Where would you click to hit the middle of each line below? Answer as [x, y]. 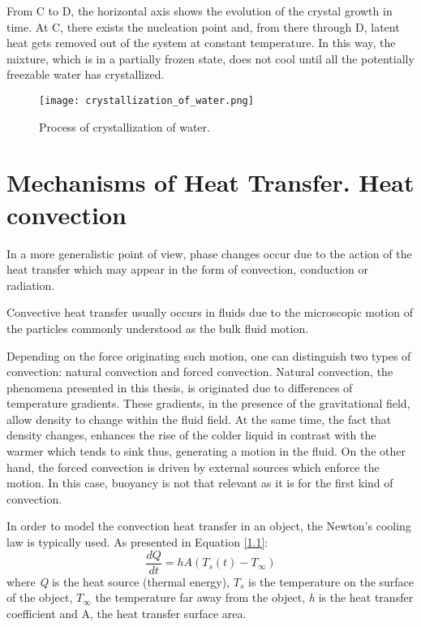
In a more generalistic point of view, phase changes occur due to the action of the [209, 253]
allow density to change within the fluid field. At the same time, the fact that [199, 419]
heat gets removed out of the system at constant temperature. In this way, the [201, 43]
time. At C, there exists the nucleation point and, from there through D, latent [203, 26]
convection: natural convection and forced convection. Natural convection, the [200, 372]
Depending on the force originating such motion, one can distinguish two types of [209, 355]
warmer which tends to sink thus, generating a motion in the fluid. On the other [206, 451]
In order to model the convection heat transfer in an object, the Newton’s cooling [209, 526]
